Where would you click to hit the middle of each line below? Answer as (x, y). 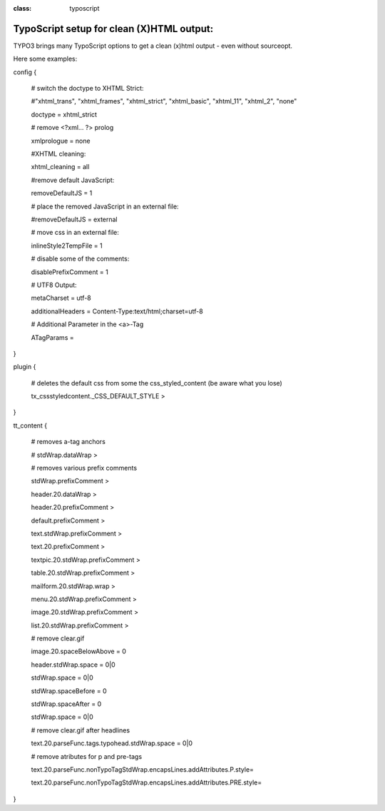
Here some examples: (45, 59)
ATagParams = (52, 337)
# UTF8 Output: (54, 285)
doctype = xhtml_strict (64, 114)
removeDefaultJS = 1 (62, 193)
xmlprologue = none (61, 141)
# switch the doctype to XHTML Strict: (87, 89)
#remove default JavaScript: (73, 180)
